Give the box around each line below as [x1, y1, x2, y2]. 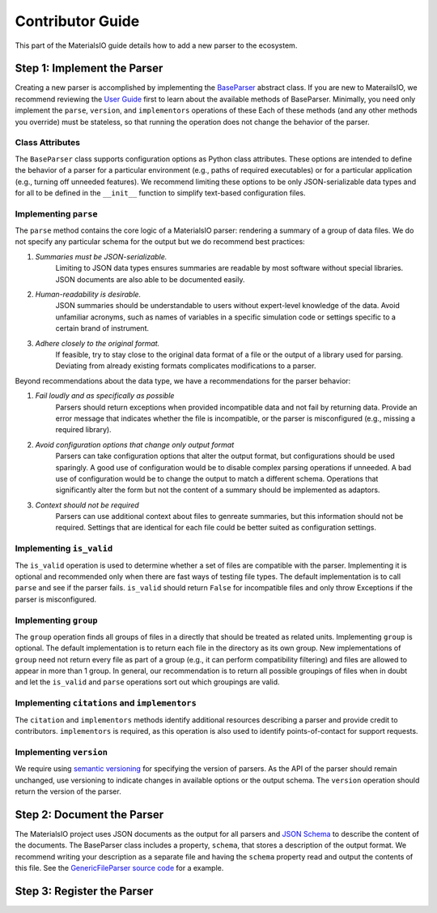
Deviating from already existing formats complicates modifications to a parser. [55, 361, 316, 371]
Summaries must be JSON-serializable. [35, 251, 168, 261]
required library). [55, 425, 112, 435]
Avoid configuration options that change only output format [35, 439, 235, 449]
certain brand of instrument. [55, 324, 150, 333]
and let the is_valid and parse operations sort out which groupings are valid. [15, 677, 280, 687]
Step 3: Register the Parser [15, 884, 154, 898]
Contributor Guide [15, 12, 140, 30]
